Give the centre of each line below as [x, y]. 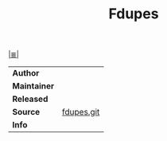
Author [26, 73]
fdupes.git [81, 112]
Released [30, 99]
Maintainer [33, 86]
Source [26, 112]
